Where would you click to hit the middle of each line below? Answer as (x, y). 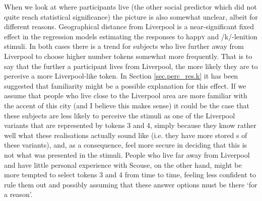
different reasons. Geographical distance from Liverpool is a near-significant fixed (129, 26)
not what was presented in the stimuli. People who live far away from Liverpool (127, 154)
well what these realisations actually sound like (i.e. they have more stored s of (126, 135)
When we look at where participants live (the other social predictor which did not (130, 7)
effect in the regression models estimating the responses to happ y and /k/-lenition (131, 36)
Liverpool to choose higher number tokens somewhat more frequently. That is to (128, 56)
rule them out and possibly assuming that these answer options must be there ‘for (131, 184)
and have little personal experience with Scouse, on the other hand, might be (123, 164)
